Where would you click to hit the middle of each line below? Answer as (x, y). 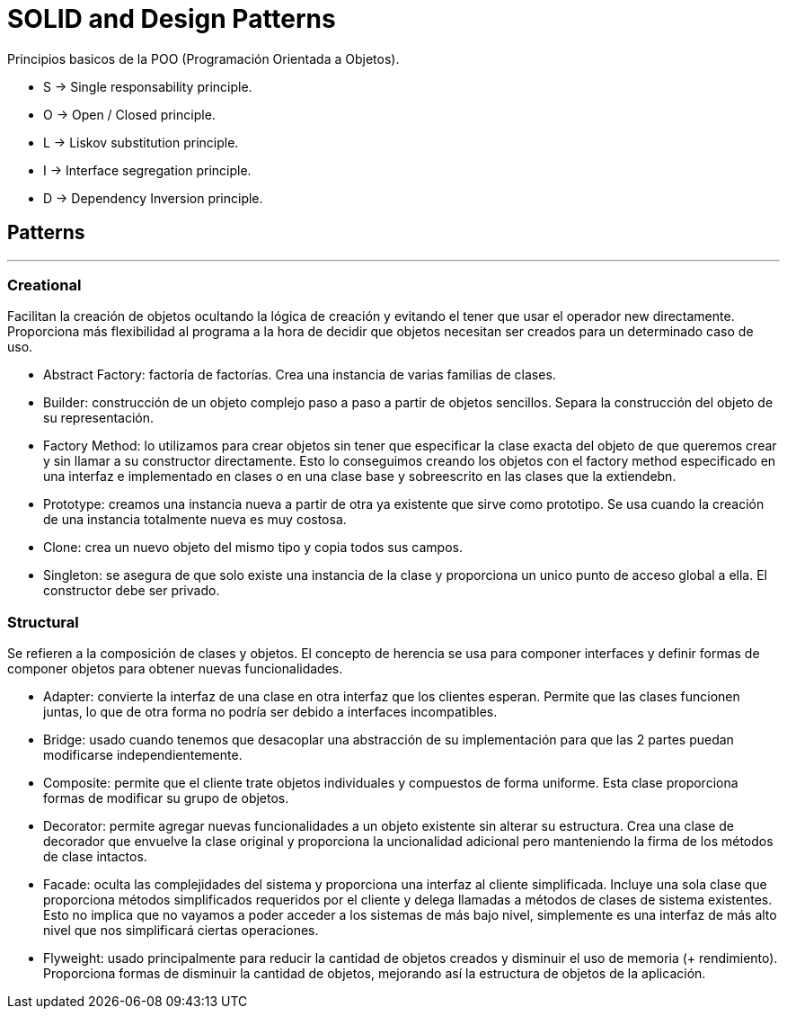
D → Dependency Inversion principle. (153, 198)
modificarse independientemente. (143, 755)
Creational (44, 285)
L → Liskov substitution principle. (141, 142)
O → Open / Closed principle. (129, 114)
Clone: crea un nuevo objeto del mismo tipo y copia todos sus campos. (253, 548)
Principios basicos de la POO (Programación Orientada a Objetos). (203, 58)
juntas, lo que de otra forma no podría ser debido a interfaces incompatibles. (270, 712)
